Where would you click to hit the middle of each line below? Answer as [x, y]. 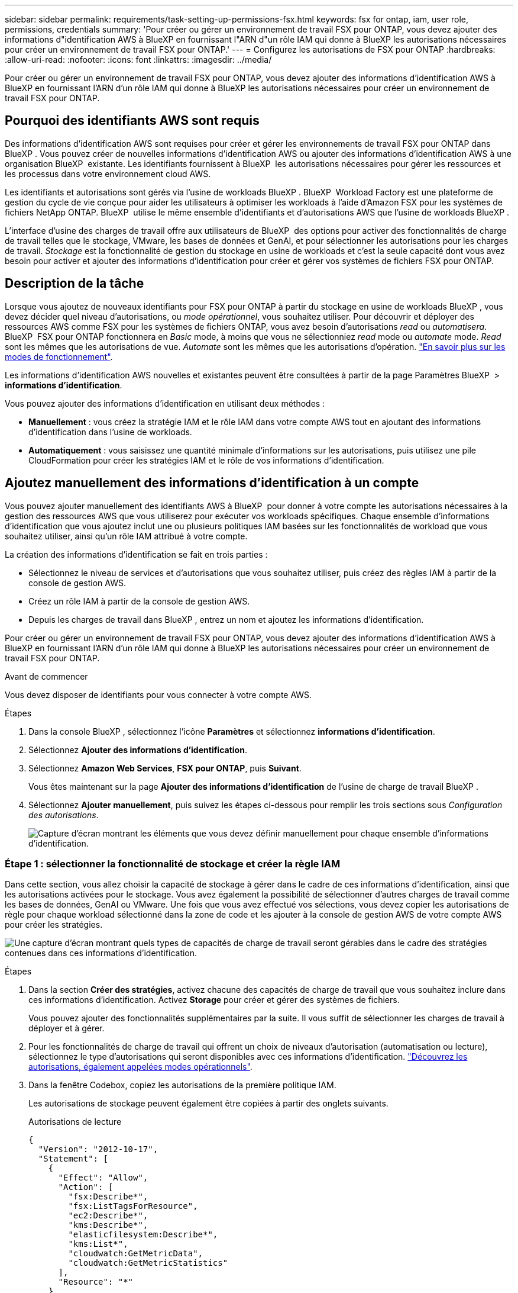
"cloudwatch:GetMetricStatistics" [148, 1263]
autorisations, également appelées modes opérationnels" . [140, 1067]
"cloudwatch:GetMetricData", [136, 1254]
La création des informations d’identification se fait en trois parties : [136, 554]
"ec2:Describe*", [108, 1216]
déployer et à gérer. [67, 1028]
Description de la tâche [75, 284]
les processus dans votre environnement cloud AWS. [108, 173]
